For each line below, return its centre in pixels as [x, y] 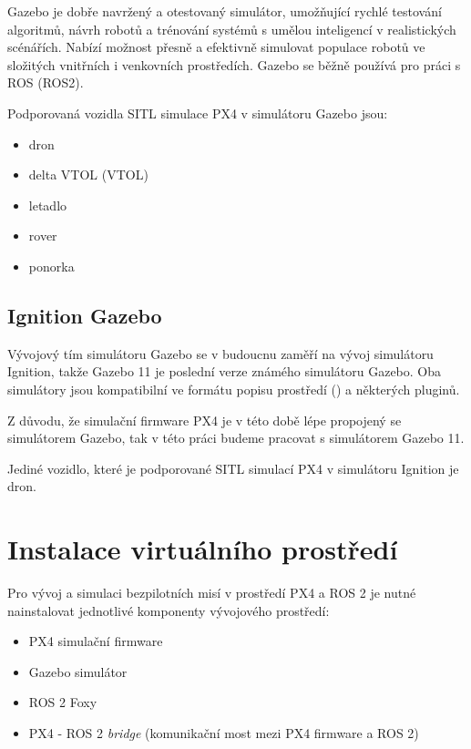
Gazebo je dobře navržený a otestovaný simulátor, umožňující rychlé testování [225, 11]
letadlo [48, 205]
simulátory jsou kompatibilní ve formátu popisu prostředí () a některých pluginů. [234, 389]
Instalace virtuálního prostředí [203, 549]
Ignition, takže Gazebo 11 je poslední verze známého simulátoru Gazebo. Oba [225, 371]
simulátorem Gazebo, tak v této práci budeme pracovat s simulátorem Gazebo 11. [236, 438]
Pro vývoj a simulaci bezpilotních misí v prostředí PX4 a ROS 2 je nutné [212, 593]
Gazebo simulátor [78, 671]
